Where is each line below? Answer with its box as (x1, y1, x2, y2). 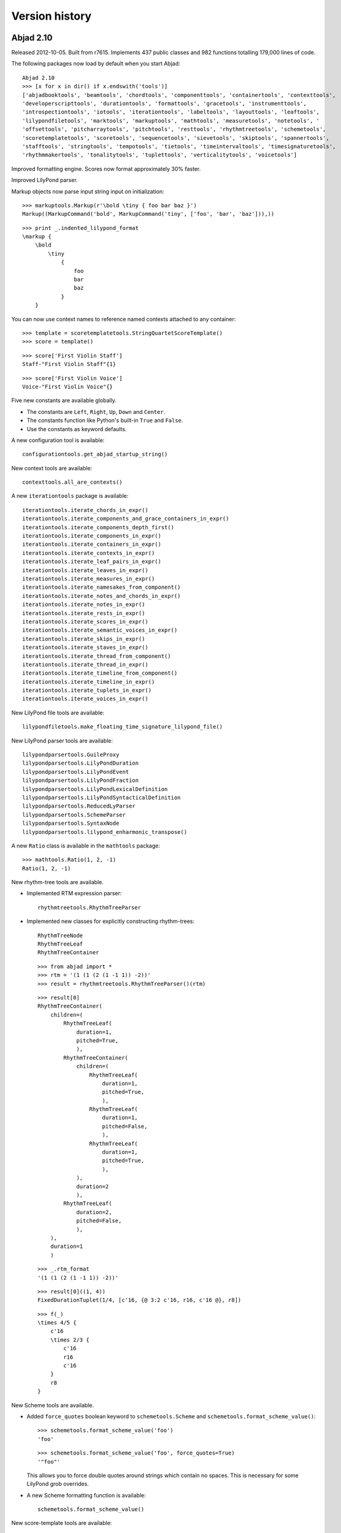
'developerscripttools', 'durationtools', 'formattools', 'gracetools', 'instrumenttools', (22, 100, 307, 107)
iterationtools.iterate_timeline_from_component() (22, 670, 178, 677)
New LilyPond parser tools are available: (11, 736, 113, 744)
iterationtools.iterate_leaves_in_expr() (22, 567, 148, 573)
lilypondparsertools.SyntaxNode (22, 820, 120, 827)
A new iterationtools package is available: (11, 492, 129, 500)
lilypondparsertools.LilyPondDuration (22, 760, 139, 766)
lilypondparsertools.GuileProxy (22, 751, 120, 759)
